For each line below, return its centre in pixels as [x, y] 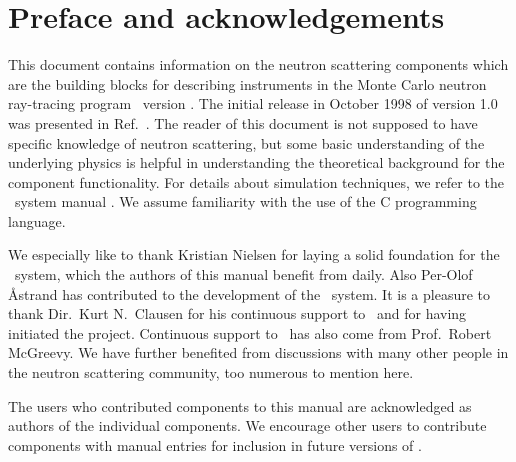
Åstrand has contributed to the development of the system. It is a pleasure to [249, 293]
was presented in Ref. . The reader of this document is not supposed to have [243, 122]
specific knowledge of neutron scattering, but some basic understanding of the [246, 142]
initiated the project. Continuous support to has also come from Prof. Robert [250, 332]
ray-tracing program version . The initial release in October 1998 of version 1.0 [253, 103]
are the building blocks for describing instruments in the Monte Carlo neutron [247, 83]
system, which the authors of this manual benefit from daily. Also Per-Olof [243, 274]
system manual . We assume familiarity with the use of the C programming [245, 201]
